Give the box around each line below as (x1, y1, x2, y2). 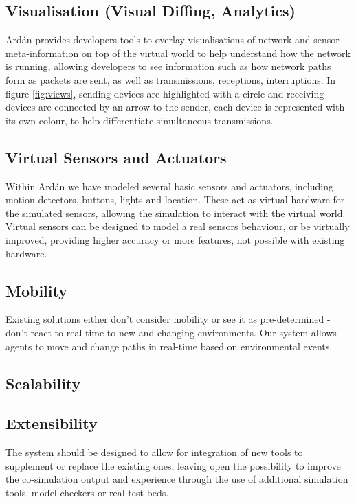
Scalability (5, 372, 81, 393)
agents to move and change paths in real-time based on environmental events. (5, 339, 333, 353)
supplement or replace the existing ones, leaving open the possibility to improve (5, 458, 341, 472)
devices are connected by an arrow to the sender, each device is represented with (5, 100, 345, 114)
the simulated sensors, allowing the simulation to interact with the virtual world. (5, 205, 346, 220)
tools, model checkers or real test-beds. (5, 485, 169, 499)
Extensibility (5, 413, 98, 434)
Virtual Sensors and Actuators (5, 146, 227, 168)
